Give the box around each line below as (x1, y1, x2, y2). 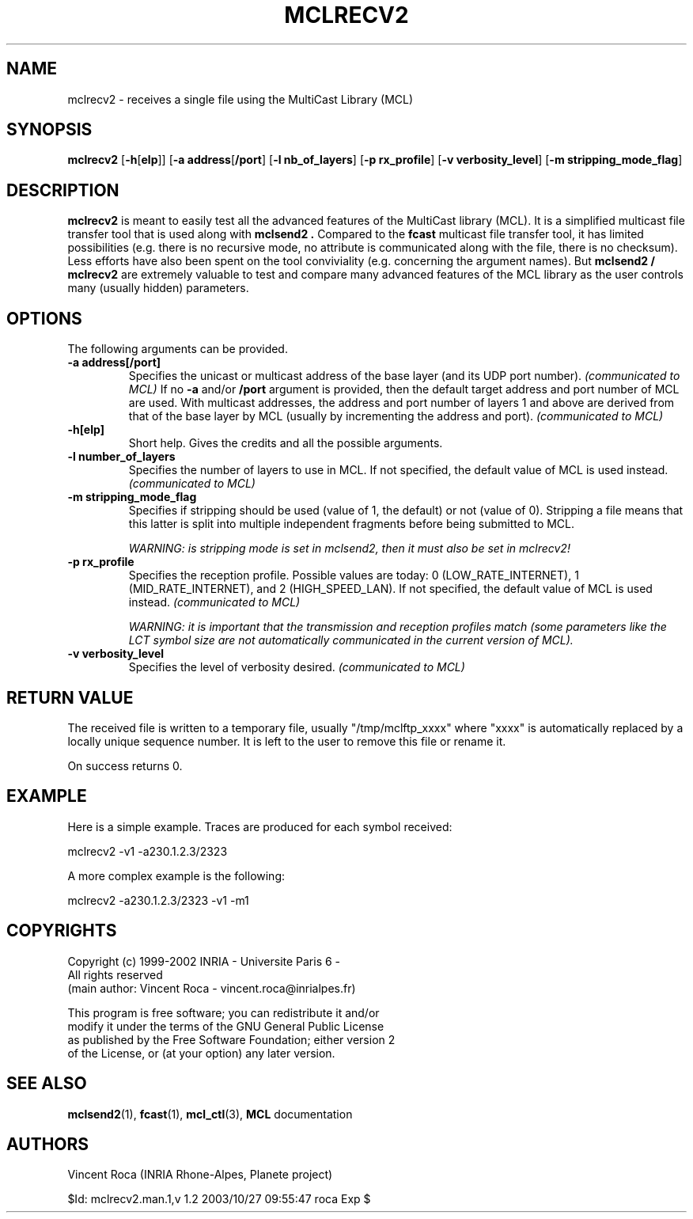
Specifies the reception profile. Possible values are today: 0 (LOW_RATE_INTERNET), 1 (128, 568, 579, 583)
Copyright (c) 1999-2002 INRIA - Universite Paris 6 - (67, 954, 341, 968)
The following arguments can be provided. (67, 342, 288, 356)
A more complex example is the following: (67, 868, 286, 883)
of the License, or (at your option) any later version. (67, 1046, 335, 1060)
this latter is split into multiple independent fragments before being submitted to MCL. (128, 517, 575, 531)
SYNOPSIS (6, 120, 93, 140)
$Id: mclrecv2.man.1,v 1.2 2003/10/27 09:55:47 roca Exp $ (67, 1192, 371, 1206)
